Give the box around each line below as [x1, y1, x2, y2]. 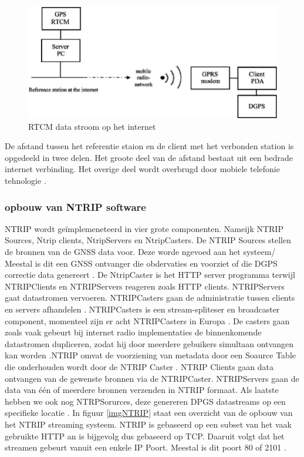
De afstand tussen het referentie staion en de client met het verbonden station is [5, 140, 294, 152]
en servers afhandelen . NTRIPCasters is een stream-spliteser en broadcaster [5, 303, 280, 315]
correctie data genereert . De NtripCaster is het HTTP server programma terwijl [5, 268, 295, 281]
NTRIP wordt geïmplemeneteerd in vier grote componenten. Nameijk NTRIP [5, 222, 283, 234]
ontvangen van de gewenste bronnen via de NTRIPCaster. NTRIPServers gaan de [5, 372, 299, 384]
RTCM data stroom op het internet [28, 120, 156, 132]
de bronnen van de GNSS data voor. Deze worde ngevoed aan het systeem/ [5, 246, 276, 257]
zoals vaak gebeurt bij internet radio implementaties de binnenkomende [5, 326, 262, 338]
